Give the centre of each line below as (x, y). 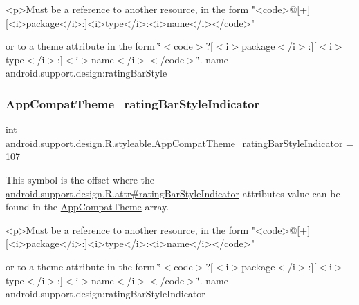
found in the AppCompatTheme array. (88, 207)
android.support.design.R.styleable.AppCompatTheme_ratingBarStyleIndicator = (179, 142)
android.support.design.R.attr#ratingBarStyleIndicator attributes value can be (173, 193)
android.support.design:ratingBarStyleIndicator (105, 294)
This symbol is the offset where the (80, 179)
